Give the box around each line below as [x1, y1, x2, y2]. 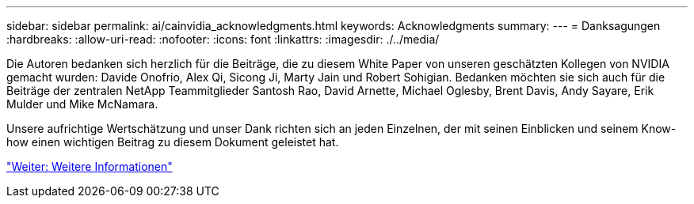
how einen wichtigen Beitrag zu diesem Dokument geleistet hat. [6, 135, 339, 149]
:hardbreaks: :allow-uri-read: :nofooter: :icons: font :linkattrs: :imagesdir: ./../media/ [6, 32, 440, 46]
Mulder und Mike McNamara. [6, 97, 158, 111]
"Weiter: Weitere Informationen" [6, 160, 173, 173]
